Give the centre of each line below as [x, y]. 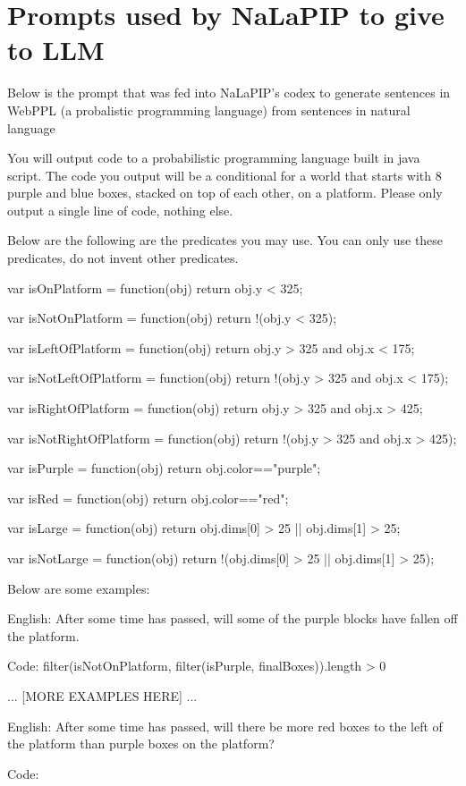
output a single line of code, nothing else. [120, 210]
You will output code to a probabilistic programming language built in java [214, 158]
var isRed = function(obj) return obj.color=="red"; [148, 498]
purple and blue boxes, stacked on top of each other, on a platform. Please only [225, 193]
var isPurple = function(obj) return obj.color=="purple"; [164, 468]
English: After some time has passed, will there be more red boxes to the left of [225, 726]
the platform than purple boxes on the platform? [141, 744]
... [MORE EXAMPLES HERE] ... [102, 695]
